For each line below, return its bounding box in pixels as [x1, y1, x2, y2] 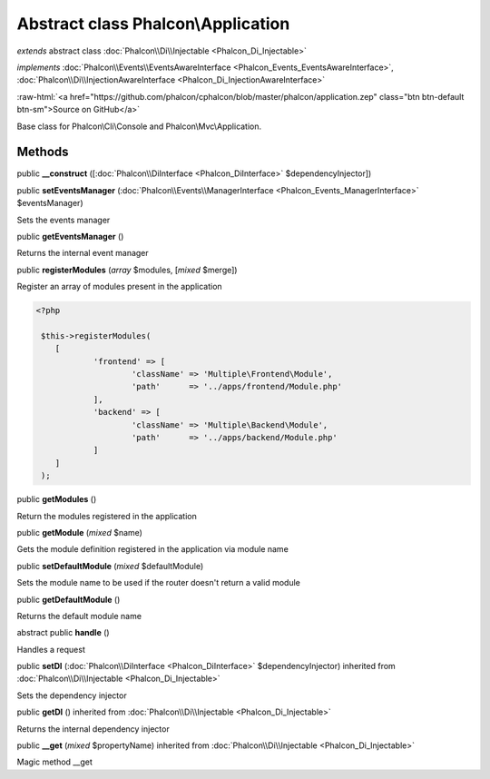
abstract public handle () [16, 627, 110, 638]
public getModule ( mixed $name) [16, 527, 142, 537]
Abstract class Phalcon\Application [16, 14, 290, 34]
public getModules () [16, 494, 97, 505]
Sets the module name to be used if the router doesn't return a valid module [16, 577, 301, 588]
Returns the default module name [16, 610, 142, 621]
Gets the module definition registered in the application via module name [16, 544, 289, 555]
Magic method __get [16, 756, 93, 767]
